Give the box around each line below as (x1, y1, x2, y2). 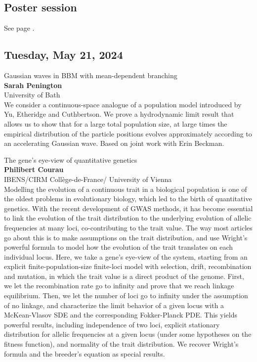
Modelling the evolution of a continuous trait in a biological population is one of (4, 183, 247, 194)
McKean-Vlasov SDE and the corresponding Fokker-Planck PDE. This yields (4, 310, 237, 320)
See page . (4, 23, 35, 33)
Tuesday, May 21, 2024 (4, 47, 123, 62)
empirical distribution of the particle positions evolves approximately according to (4, 128, 252, 138)
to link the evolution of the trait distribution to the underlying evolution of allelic (4, 213, 252, 223)
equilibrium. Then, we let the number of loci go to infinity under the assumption (4, 290, 248, 301)
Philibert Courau (4, 164, 64, 175)
